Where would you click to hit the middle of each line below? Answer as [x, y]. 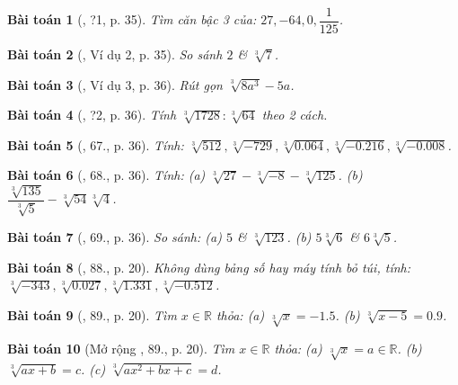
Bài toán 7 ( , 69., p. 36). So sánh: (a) [114, 237]
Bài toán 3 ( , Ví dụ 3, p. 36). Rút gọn [115, 84]
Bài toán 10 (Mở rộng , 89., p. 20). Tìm [121, 348]
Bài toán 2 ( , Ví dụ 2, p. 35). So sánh [115, 54]
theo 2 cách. [295, 115]
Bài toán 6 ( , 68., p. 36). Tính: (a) [106, 175]
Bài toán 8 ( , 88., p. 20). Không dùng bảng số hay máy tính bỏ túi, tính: [209, 267]
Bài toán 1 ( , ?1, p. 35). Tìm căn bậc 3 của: [132, 19]
